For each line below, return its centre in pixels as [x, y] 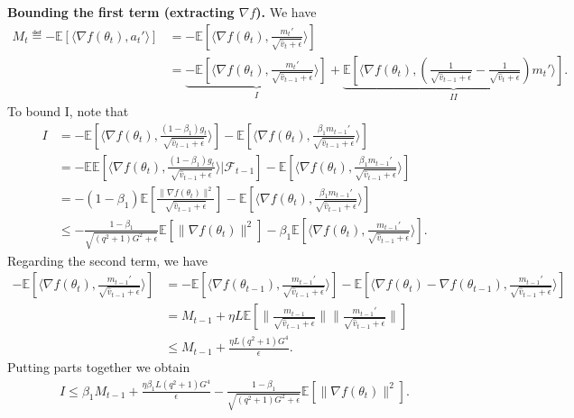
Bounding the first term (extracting [121, 12]
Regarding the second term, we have [107, 260]
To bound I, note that [68, 111]
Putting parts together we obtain [99, 366]
